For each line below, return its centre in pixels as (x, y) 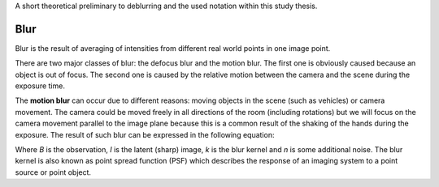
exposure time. (40, 86)
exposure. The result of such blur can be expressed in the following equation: (145, 134)
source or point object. (53, 172)
